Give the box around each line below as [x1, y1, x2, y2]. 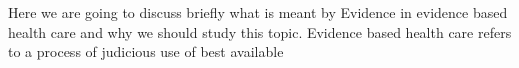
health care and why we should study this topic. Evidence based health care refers [8, 21, 512, 42]
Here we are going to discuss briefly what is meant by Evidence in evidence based [8, 2, 508, 22]
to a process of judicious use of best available [8, 41, 284, 62]
